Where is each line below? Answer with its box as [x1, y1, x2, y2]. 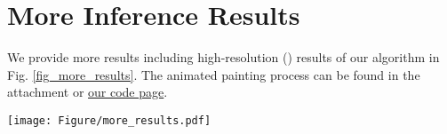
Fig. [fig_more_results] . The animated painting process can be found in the [7, 65, 420, 83]
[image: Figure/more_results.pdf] [7, 114, 212, 127]
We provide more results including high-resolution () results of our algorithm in [7, 48, 440, 67]
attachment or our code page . [7, 83, 168, 101]
